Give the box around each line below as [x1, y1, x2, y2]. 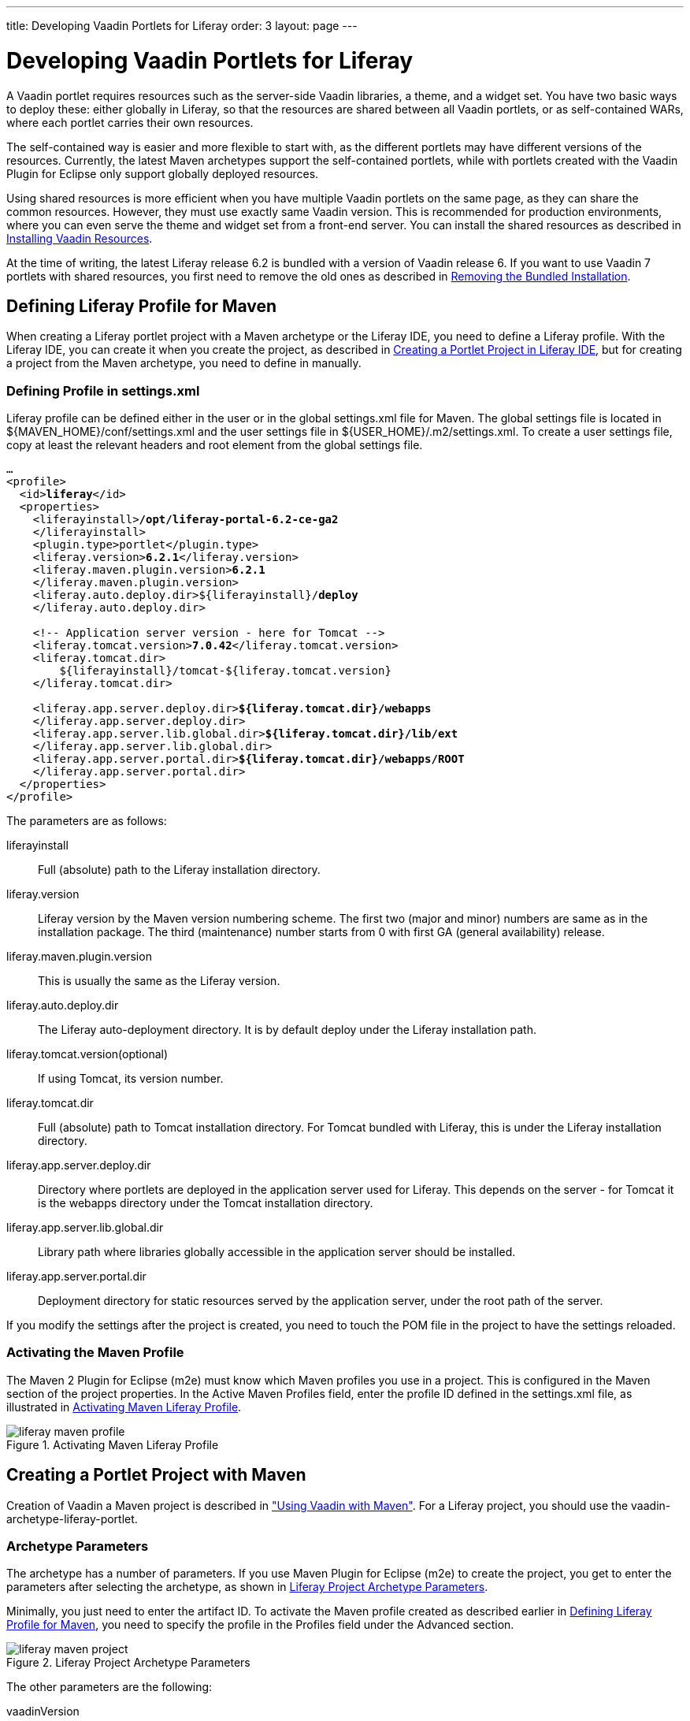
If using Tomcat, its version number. [38, 1072, 224, 1086]
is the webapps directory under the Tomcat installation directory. [38, 1196, 373, 1210]
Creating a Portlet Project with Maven [6, 1465, 306, 1485]
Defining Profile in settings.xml [6, 382, 200, 399]
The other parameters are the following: [6, 1680, 213, 1694]
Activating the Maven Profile [6, 1344, 184, 1361]
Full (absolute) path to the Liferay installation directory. [38, 863, 321, 877]
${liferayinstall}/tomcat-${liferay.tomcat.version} [59, 664, 391, 678]
